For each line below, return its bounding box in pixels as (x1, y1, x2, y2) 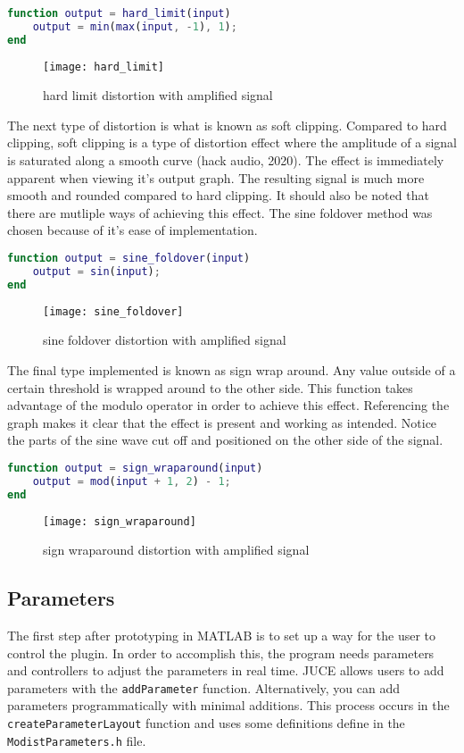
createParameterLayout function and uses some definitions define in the (7, 713, 405, 732)
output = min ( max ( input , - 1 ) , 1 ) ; (32, 20, 237, 33)
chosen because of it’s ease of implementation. (7, 221, 258, 239)
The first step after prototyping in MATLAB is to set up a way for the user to (7, 625, 436, 644)
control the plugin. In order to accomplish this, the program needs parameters (7, 643, 435, 662)
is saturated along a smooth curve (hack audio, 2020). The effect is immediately (7, 151, 444, 170)
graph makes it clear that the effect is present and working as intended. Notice (7, 413, 437, 431)
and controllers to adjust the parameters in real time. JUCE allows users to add (7, 661, 444, 680)
